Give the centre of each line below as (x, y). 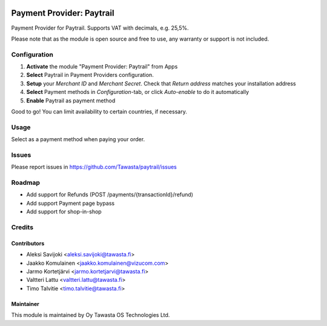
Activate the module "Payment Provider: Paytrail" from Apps (102, 67)
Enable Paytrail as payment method (71, 101)
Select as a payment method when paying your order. (78, 139)
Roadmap (26, 183)
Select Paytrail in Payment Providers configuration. (90, 75)
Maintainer (25, 304)
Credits (22, 227)
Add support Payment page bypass (71, 203)
